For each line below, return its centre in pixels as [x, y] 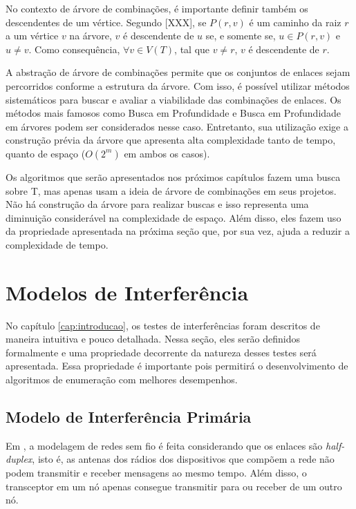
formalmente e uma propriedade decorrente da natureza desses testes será [161, 352]
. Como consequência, [74, 49]
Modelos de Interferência [127, 292]
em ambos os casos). [167, 153]
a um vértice [32, 36]
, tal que [192, 49]
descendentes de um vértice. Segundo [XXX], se [106, 22]
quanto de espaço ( [46, 153]
